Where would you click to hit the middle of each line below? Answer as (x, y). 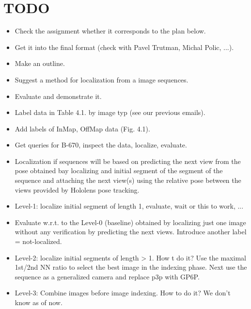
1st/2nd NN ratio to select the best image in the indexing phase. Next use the (131, 267)
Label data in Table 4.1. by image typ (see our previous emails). (110, 112)
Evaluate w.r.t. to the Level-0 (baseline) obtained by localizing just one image (130, 222)
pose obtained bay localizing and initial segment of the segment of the (119, 171)
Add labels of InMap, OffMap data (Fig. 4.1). (82, 128)
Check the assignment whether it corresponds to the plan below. (110, 31)
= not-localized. (38, 241)
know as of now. (39, 302)
